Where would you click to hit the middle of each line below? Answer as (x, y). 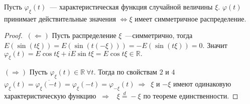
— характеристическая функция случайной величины (131, 6)
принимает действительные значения (60, 18)
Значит (217, 45)
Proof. (13, 35)
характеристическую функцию (50, 95)
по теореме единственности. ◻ (191, 95)
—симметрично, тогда (159, 35)
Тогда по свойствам (128, 72)
